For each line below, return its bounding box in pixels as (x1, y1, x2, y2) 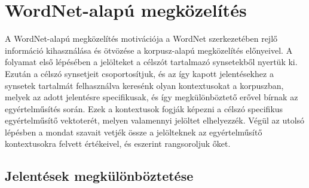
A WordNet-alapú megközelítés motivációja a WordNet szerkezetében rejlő (5, 32, 278, 45)
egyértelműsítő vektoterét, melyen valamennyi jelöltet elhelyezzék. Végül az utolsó (5, 114, 305, 127)
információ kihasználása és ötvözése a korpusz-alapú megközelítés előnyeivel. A (5, 44, 293, 56)
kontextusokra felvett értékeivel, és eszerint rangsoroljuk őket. (5, 137, 231, 150)
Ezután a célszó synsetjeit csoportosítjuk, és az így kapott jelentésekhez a (5, 67, 274, 79)
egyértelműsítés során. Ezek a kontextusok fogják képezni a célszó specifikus (5, 102, 283, 115)
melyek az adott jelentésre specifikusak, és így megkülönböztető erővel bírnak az (5, 91, 298, 103)
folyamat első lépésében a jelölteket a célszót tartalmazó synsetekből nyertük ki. (5, 56, 298, 68)
